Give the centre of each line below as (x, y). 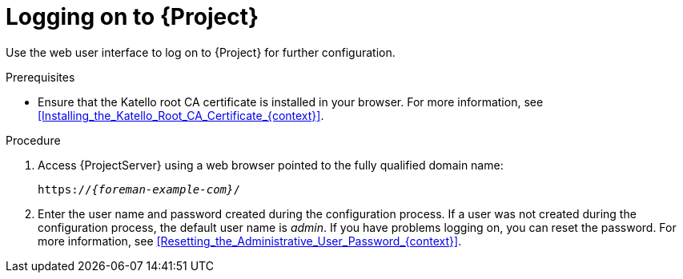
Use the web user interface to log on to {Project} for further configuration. (201, 52)
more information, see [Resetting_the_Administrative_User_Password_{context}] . (250, 241)
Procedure (33, 140)
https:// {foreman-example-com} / (139, 189)
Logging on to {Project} (133, 17)
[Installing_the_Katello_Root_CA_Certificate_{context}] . (181, 115)
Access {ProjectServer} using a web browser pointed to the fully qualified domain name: (271, 165)
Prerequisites (40, 77)
